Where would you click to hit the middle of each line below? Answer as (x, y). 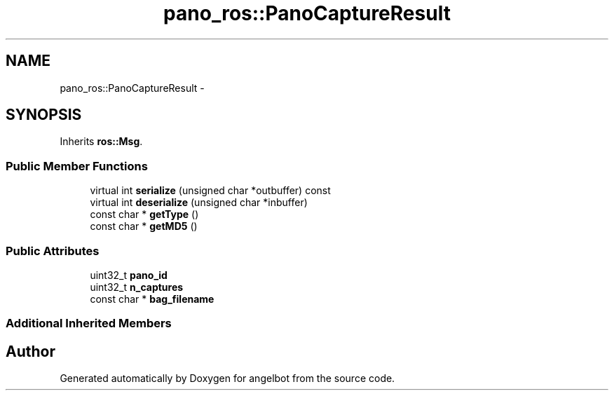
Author (30, 351)
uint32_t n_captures (137, 287)
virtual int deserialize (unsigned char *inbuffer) (199, 203)
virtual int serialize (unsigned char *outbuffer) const (210, 191)
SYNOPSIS (44, 115)
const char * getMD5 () (144, 226)
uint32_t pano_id (129, 275)
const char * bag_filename (152, 299)
